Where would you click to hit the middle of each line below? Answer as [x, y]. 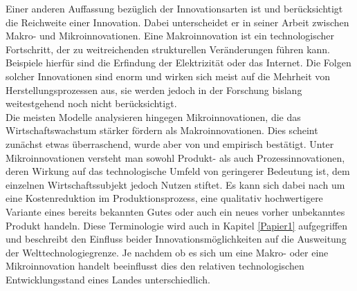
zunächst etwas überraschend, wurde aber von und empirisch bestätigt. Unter [170, 143]
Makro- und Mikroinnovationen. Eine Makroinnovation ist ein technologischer [170, 36]
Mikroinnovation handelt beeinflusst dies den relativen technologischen [155, 266]
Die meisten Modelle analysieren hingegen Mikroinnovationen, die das [153, 116]
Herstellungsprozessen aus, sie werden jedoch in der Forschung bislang [154, 90]
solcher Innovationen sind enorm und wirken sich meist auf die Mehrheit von [168, 76]
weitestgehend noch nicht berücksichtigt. [91, 103]
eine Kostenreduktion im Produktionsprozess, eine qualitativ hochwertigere [164, 198]
